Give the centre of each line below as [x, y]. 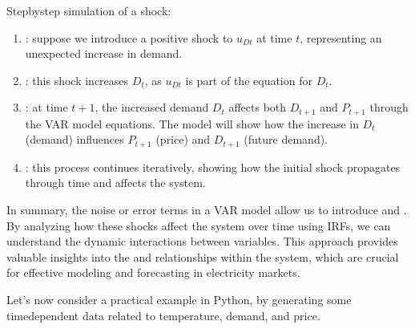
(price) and [183, 139]
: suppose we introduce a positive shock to [129, 37]
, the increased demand [152, 107]
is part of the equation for [249, 80]
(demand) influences [75, 139]
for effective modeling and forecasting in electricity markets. [153, 272]
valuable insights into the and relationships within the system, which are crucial [203, 256]
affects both [258, 107]
